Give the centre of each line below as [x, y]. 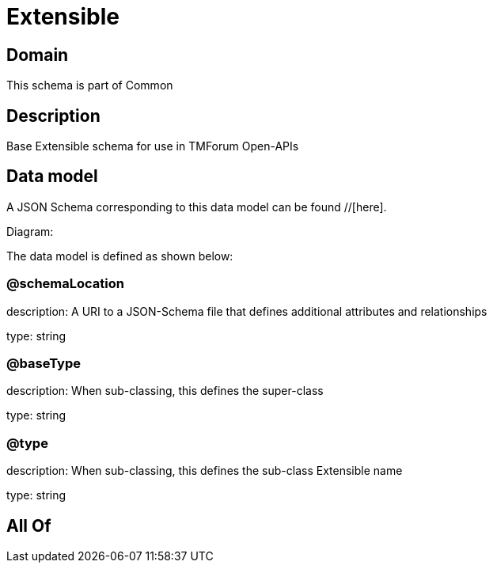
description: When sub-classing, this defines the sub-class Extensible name [205, 471]
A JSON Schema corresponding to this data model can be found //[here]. [197, 207]
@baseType [44, 363]
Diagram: [30, 231]
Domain [38, 55]
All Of [29, 525]
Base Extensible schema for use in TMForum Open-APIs [153, 146]
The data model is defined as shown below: [120, 256]
